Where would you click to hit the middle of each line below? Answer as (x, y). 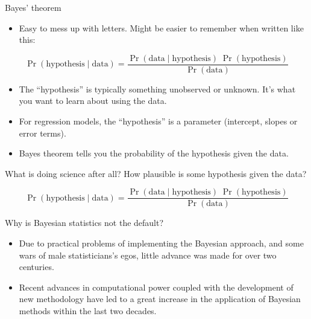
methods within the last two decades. (88, 311)
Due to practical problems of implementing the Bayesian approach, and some (161, 243)
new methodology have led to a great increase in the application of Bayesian (160, 299)
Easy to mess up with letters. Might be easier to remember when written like (161, 27)
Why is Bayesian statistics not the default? (84, 223)
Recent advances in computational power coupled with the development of (156, 287)
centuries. (36, 267)
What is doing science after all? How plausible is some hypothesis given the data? (156, 173)
